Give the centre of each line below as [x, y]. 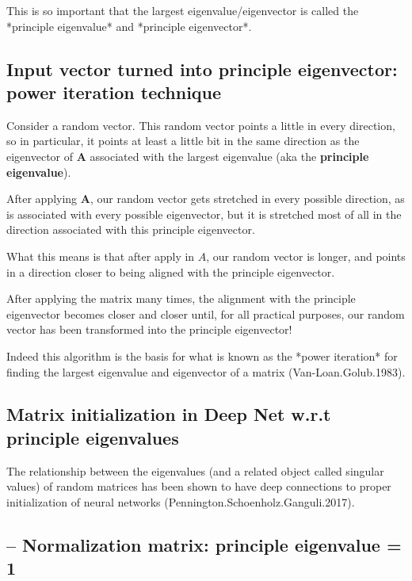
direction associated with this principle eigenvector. [131, 229]
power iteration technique [114, 92]
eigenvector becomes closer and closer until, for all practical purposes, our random [206, 313]
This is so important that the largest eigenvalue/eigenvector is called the [183, 10]
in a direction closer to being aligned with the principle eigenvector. [171, 271]
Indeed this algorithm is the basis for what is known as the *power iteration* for [202, 355]
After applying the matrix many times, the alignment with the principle [181, 298]
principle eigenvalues [93, 437]
